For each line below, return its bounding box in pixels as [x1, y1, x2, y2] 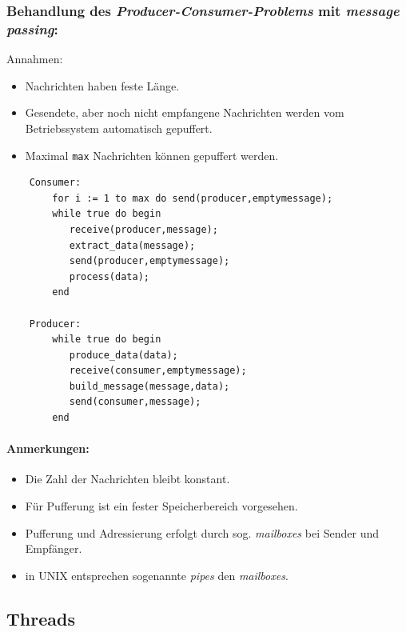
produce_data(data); [69, 349, 178, 361]
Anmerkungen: [6, 440, 90, 457]
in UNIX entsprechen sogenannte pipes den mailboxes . [25, 566, 289, 583]
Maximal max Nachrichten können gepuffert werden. [25, 146, 279, 163]
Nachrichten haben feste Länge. [25, 77, 180, 94]
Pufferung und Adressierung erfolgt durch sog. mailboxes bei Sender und [25, 524, 379, 541]
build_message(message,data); [69, 380, 230, 392]
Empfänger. [25, 540, 82, 557]
